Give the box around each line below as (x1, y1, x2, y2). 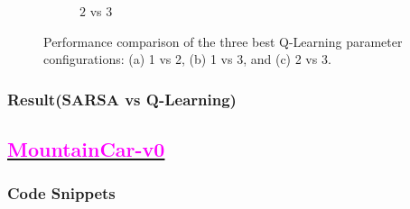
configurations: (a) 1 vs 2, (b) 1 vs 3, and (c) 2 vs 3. (43, 50, 331, 68)
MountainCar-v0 (7, 135, 165, 163)
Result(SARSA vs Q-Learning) (7, 87, 237, 110)
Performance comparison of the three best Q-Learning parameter (43, 32, 403, 50)
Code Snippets (7, 182, 116, 204)
